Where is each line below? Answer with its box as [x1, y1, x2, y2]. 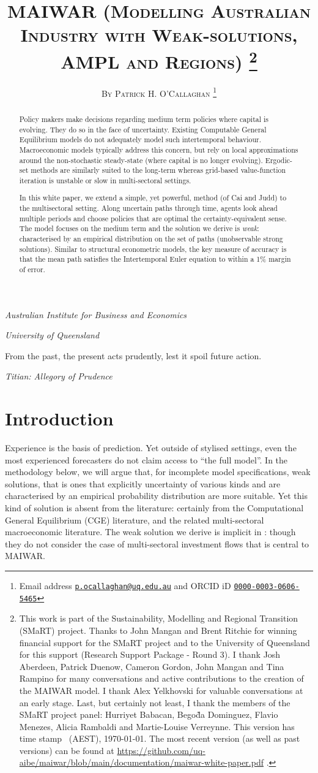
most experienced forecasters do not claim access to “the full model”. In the [5, 453, 288, 466]
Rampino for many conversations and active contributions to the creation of [19, 672, 304, 685]
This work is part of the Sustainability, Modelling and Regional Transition [19, 612, 298, 625]
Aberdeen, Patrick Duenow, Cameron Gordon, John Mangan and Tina [19, 660, 284, 672]
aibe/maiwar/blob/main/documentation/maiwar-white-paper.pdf [19, 756, 264, 769]
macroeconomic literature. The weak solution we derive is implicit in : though [5, 525, 296, 538]
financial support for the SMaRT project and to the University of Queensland [19, 636, 310, 649]
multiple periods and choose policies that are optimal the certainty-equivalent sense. [19, 213, 287, 223]
